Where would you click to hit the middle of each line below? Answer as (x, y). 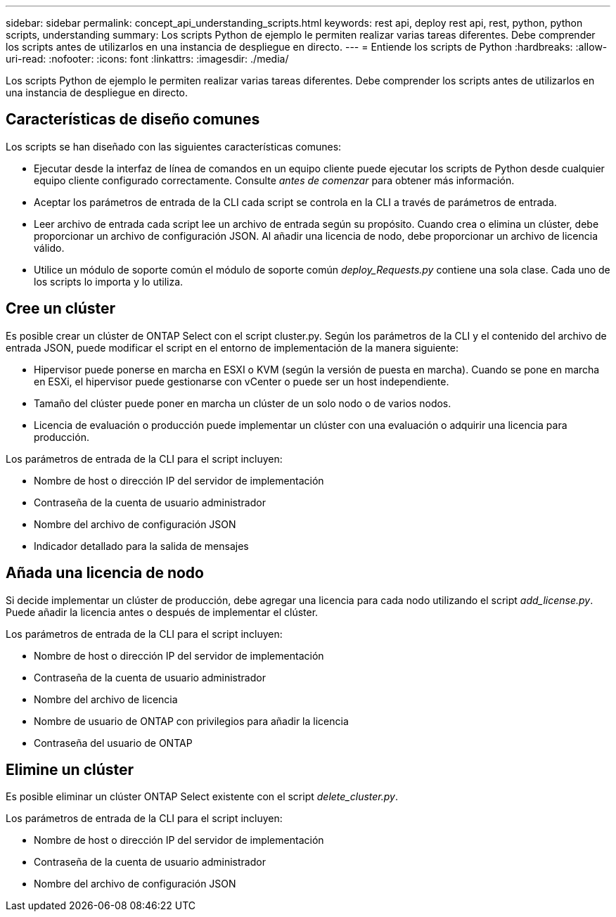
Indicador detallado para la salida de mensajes (141, 546)
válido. (49, 248)
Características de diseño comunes (133, 120)
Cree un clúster (61, 309)
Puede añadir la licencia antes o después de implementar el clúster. (162, 612)
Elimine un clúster (70, 769)
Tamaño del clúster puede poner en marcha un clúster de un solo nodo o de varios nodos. (243, 403)
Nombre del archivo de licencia (106, 699)
